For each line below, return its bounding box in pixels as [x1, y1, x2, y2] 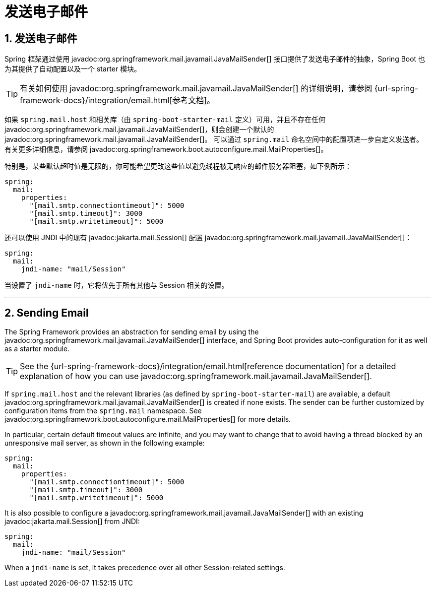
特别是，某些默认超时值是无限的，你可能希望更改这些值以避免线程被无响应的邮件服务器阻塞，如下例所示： [4, 162, 352, 171]
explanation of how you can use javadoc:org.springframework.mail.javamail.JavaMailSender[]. [20, 371, 372, 382]
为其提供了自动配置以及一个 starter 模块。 [4, 65, 141, 73]
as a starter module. [4, 344, 70, 353]
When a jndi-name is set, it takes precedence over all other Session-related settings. [4, 563, 285, 572]
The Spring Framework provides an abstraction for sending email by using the [4, 328, 259, 336]
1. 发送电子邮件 [4, 32, 77, 45]
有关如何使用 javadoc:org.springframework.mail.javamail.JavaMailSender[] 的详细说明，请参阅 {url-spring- [20, 83, 419, 94]
